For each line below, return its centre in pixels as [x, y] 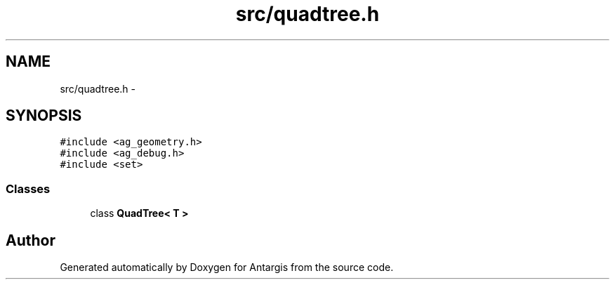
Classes [28, 188]
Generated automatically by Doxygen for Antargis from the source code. [227, 267]
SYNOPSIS [44, 116]
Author [31, 240]
